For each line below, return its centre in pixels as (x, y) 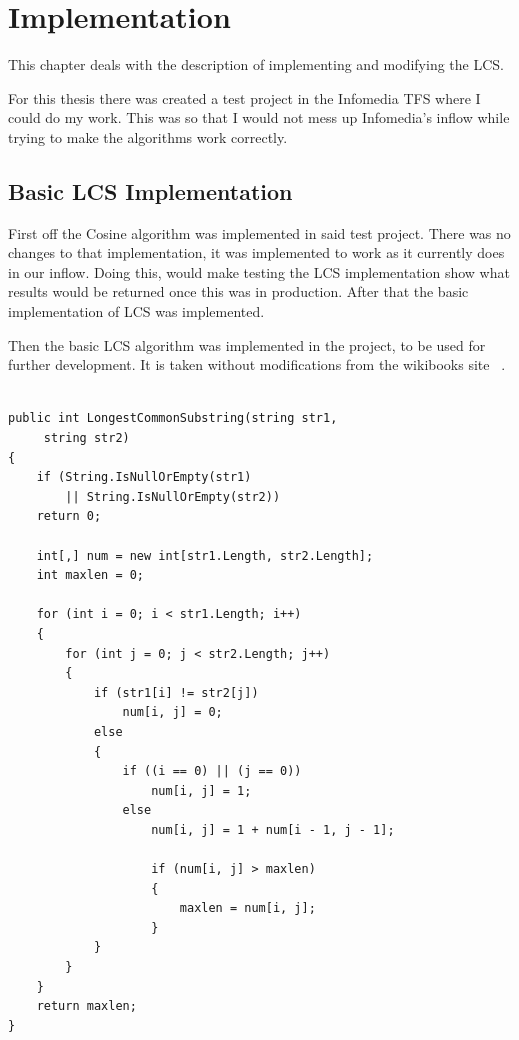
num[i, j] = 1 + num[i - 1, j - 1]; (273, 829)
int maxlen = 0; (90, 575)
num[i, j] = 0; (172, 712)
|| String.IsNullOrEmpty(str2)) (173, 496)
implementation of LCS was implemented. (136, 311)
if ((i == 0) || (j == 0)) (212, 771)
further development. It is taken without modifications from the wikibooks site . (257, 364)
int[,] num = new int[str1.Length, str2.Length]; (205, 555)
